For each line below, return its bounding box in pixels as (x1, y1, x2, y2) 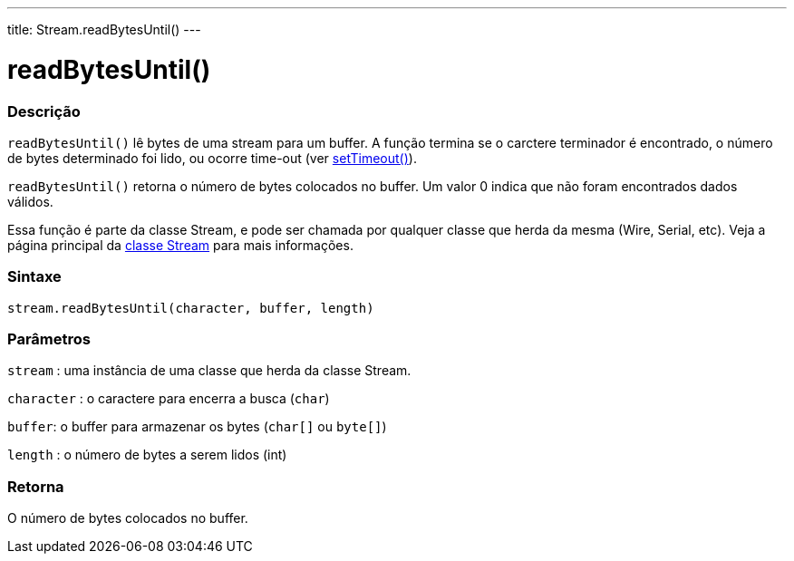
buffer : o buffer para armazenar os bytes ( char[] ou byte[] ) (7, 419, 387, 435)
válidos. (7, 193, 53, 209)
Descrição (7, 102, 81, 121)
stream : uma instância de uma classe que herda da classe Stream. (7, 363, 412, 379)
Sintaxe (7, 267, 62, 286)
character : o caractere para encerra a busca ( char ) (7, 391, 330, 407)
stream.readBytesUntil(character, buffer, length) (7, 300, 374, 315)
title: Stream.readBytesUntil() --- (7, 22, 201, 37)
